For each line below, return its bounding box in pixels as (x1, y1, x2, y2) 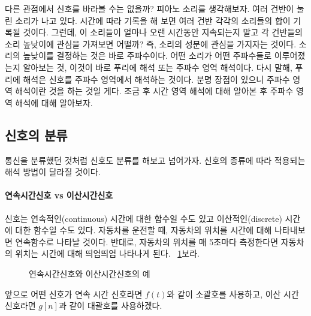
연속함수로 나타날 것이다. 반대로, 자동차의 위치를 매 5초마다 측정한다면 (15, 235, 279, 248)
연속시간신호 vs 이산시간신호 (5, 189, 113, 201)
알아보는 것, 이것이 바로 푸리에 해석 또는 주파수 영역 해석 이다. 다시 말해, (23, 61, 292, 73)
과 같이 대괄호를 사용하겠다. (58, 299, 162, 312)
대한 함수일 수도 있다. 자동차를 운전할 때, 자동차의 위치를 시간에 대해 (15, 224, 272, 236)
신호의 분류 (5, 125, 68, 144)
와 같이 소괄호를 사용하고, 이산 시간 (167, 287, 299, 300)
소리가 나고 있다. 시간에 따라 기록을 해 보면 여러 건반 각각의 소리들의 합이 (15, 14, 291, 26)
